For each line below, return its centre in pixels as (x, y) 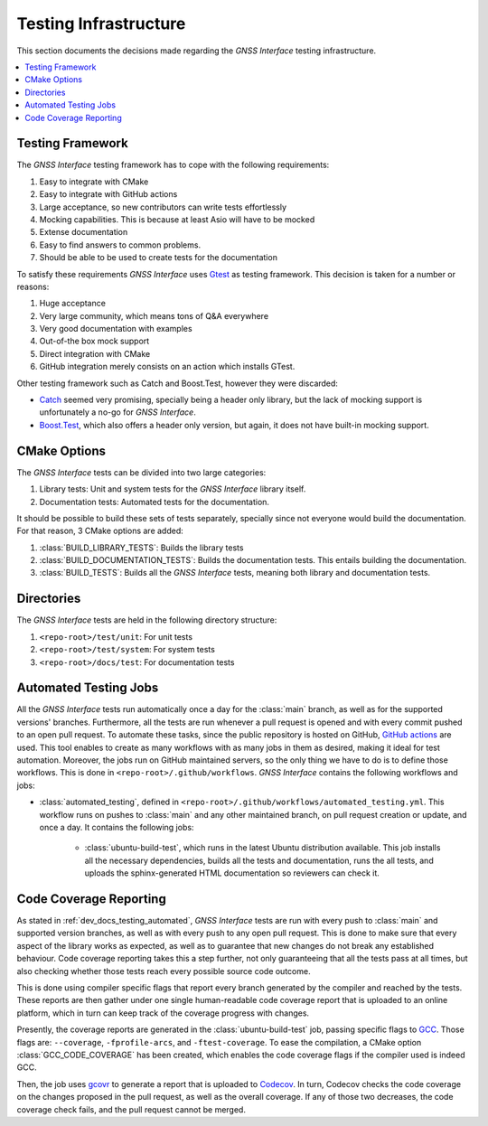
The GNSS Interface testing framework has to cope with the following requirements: (173, 165)
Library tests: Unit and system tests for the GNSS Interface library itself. (173, 489)
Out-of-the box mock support (94, 341)
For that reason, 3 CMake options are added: (100, 531)
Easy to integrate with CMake (94, 182)
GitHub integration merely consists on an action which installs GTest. (167, 367)
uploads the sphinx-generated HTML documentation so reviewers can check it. (232, 873)
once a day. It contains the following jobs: (117, 827)
